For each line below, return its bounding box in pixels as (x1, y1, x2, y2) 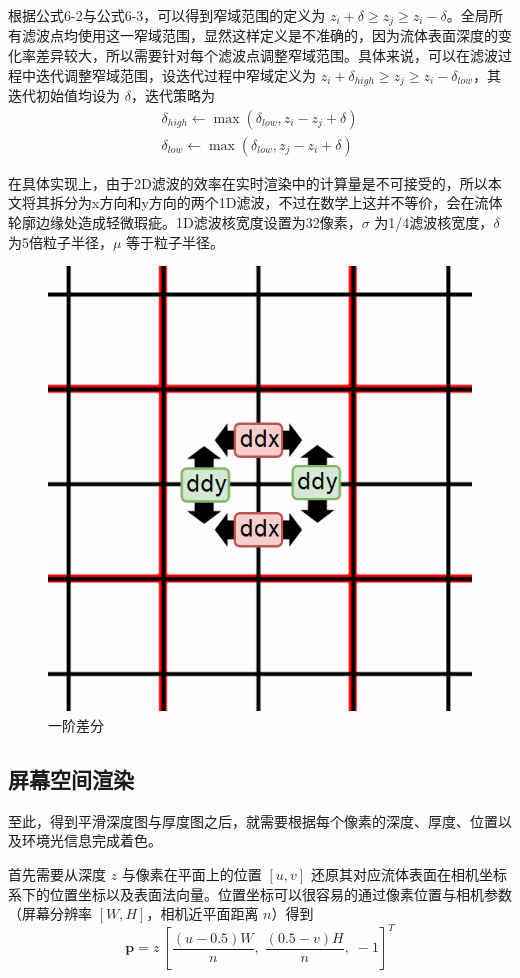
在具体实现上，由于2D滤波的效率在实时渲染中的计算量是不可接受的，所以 (8, 172, 488, 193)
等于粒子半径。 (126, 231, 225, 252)
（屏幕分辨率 (8, 903, 92, 924)
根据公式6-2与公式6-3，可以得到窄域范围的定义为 (8, 5, 326, 25)
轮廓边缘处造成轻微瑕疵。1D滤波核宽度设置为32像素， (8, 211, 362, 232)
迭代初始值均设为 (8, 85, 120, 106)
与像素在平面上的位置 (121, 863, 262, 884)
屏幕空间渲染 (8, 763, 134, 794)
